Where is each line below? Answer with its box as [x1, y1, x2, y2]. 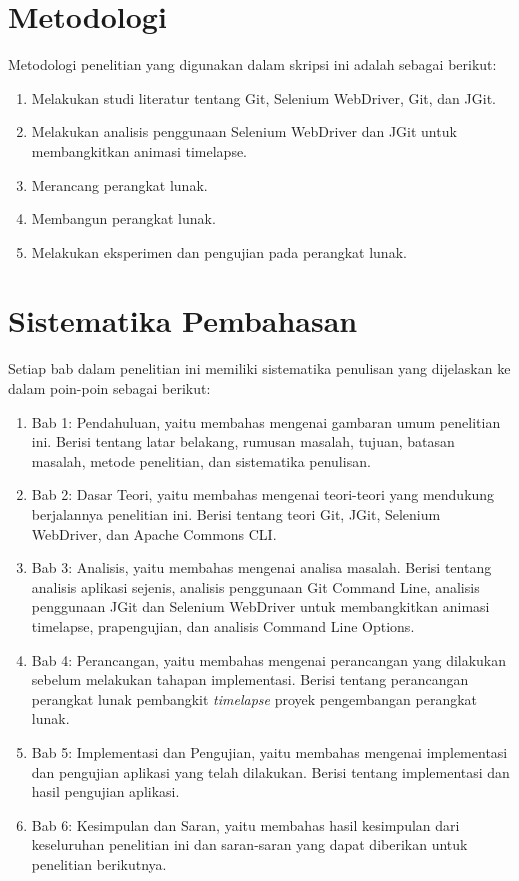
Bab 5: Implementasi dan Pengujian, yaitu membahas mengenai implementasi [31, 741, 508, 762]
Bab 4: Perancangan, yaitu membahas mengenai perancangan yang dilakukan [31, 649, 507, 670]
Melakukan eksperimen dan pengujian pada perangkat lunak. [31, 241, 407, 262]
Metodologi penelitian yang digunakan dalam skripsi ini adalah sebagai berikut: [8, 54, 497, 75]
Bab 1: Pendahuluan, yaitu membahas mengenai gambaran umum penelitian [31, 411, 501, 432]
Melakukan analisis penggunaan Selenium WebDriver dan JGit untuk [31, 121, 457, 142]
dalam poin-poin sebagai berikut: [8, 378, 211, 398]
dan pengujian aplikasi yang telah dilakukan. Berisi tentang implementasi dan [31, 761, 510, 782]
